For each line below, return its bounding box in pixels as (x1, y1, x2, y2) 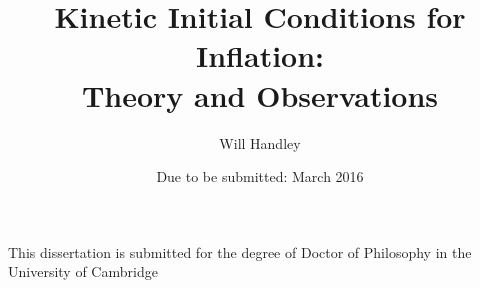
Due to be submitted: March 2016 (156, 166, 364, 187)
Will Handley (219, 132, 301, 153)
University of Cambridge (8, 261, 158, 282)
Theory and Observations (81, 74, 439, 115)
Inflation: (195, 35, 325, 76)
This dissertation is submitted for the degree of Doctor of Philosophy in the (8, 241, 472, 262)
